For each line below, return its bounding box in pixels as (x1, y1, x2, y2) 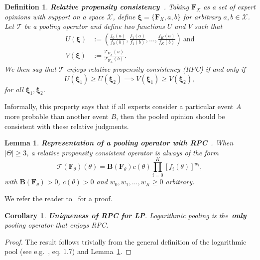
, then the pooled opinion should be (116, 111, 225, 121)
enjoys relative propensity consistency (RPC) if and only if (66, 63, 246, 74)
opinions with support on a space (4, 11, 105, 21)
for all (4, 84, 23, 94)
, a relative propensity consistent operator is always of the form (26, 147, 219, 157)
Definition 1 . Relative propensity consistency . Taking (4, 1, 189, 11)
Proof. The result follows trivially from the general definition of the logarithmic (4, 236, 247, 247)
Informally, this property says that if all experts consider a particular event (4, 101, 234, 112)
